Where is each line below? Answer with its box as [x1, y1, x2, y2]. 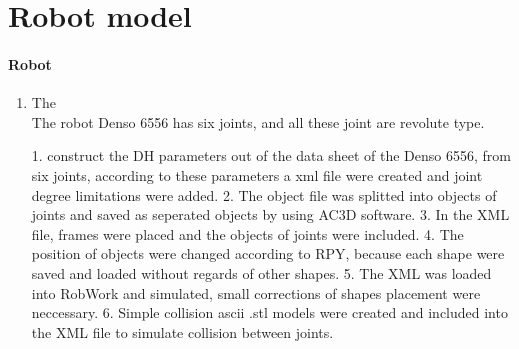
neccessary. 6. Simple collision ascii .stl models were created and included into [31, 302, 508, 323]
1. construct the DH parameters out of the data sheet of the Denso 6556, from [31, 145, 511, 166]
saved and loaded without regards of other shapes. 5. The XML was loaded [31, 262, 492, 283]
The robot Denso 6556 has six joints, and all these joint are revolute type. [31, 111, 485, 132]
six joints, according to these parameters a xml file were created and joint [31, 164, 483, 185]
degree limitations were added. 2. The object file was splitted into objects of [31, 184, 497, 205]
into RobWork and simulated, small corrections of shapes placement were [31, 282, 481, 303]
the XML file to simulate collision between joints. [31, 321, 334, 342]
